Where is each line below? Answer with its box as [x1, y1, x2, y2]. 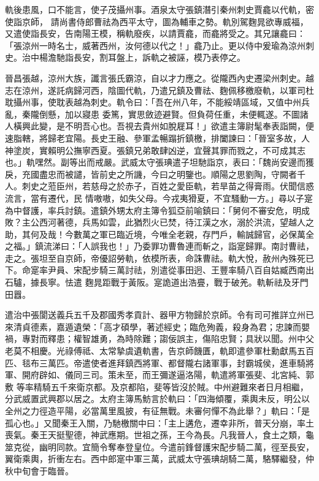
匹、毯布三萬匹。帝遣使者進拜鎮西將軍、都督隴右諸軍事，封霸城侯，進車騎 [5, 356, 306, 369]
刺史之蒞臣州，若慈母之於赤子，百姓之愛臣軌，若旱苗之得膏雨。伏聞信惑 [21, 180, 314, 192]
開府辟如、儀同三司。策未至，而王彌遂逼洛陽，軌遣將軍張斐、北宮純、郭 [21, 368, 314, 381]
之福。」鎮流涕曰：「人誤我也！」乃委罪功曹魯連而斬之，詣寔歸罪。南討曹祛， [5, 240, 314, 252]
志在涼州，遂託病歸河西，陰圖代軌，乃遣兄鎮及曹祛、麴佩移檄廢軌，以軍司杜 [5, 83, 314, 96]
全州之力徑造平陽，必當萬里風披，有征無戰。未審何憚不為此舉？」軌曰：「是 [5, 404, 310, 417]
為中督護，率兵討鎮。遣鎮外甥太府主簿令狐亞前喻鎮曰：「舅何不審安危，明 [5, 203, 301, 216]
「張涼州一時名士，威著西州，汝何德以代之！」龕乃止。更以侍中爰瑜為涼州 [5, 39, 306, 51]
